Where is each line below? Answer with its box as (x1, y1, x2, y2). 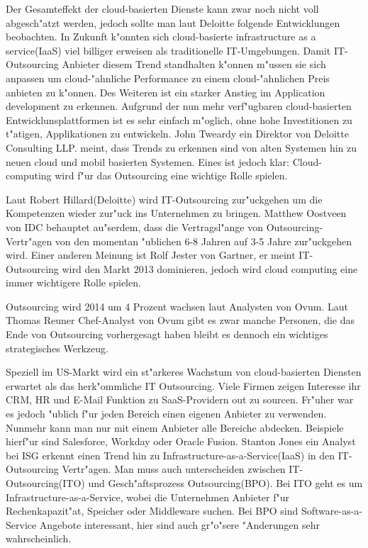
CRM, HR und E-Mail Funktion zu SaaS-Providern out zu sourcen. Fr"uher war (6, 392, 354, 407)
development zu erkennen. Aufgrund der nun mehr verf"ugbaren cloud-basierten (6, 99, 352, 113)
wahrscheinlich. (6, 531, 72, 546)
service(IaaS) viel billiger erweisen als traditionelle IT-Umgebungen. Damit (6, 43, 331, 57)
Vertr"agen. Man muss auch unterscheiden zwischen (62, 462, 286, 476)
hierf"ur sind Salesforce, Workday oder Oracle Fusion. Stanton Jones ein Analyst (6, 434, 356, 449)
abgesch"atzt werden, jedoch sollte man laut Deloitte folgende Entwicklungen (6, 15, 340, 30)
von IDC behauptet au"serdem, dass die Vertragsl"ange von (6, 219, 264, 234)
